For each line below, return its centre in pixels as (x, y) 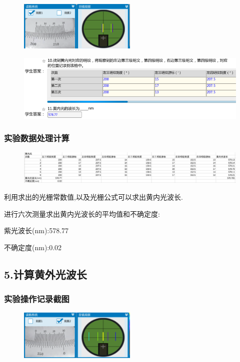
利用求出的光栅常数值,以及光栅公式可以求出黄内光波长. (93, 196)
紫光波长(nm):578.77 (36, 230)
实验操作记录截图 (37, 298)
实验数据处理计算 (37, 138)
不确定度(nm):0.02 (33, 247)
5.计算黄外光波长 (45, 274)
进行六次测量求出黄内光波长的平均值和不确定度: (82, 213)
